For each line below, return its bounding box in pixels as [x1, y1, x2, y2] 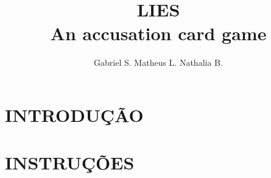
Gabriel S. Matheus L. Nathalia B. [94, 56, 223, 69]
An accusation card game [50, 21, 267, 46]
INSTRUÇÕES [5, 150, 135, 175]
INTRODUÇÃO [5, 102, 144, 127]
